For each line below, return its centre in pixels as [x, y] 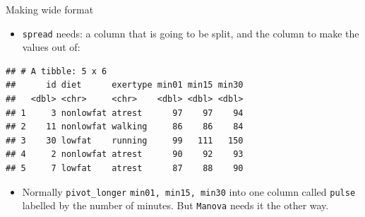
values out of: [51, 47]
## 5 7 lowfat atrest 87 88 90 [125, 168]
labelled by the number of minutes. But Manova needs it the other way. [175, 205]
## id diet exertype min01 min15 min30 [125, 85]
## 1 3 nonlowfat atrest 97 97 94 [125, 113]
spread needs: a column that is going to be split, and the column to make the [191, 33]
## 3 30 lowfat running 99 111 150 [125, 140]
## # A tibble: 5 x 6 [56, 71]
